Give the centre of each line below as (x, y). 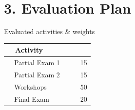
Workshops (30, 86)
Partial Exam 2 (37, 74)
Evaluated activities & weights (49, 31)
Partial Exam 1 (37, 63)
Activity (29, 50)
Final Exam (31, 99)
